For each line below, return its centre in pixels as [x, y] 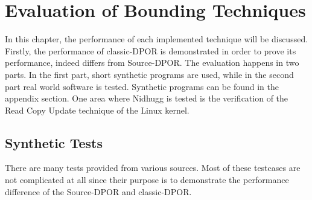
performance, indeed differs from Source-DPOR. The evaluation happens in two [152, 63]
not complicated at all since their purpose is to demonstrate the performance [147, 180]
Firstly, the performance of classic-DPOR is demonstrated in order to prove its [151, 50]
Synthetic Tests [54, 142]
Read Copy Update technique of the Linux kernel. [97, 110]
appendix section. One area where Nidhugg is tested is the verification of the [147, 98]
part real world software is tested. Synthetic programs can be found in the [142, 86]
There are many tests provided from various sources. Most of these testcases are [153, 168]
